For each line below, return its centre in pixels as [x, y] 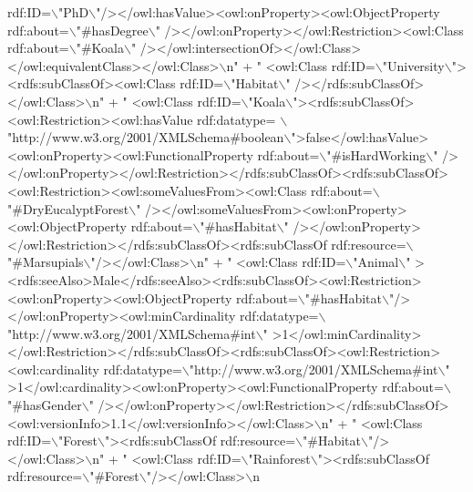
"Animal [376, 262]
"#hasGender [45, 405]
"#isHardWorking [376, 154]
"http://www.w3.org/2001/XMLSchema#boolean [146, 137]
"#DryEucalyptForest [68, 208]
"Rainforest [279, 458]
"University [413, 65]
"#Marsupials [46, 262]
